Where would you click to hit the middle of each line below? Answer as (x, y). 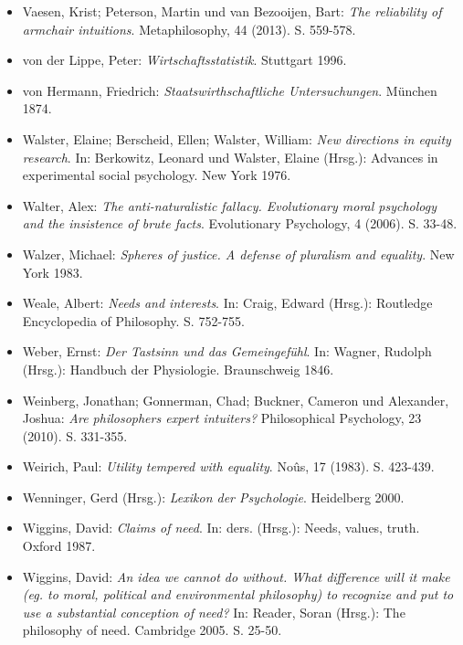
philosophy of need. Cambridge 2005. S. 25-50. (152, 630)
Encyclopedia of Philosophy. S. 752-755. (133, 320)
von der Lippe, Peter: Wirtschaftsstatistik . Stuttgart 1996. (184, 60)
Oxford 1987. (59, 546)
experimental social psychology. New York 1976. (157, 175)
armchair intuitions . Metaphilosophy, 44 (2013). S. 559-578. (189, 29)
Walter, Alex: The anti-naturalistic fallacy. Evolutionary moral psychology (230, 205)
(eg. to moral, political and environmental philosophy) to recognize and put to (238, 594)
